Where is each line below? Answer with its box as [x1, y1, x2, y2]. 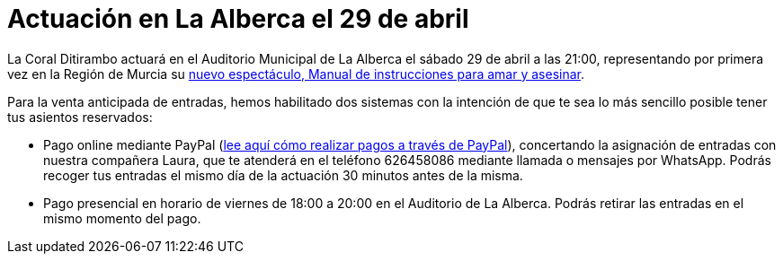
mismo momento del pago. [43, 210, 201, 226]
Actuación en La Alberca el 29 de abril [7, 4, 469, 34]
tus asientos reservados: [7, 109, 153, 125]
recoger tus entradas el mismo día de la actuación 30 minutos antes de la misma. [43, 167, 523, 183]
